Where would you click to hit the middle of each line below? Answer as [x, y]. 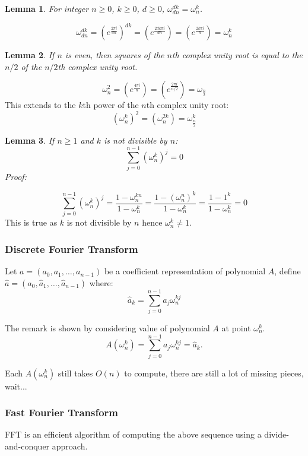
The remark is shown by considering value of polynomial [107, 327]
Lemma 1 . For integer [47, 8]
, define [288, 271]
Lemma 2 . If [30, 55]
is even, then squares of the [115, 55]
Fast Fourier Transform [62, 412]
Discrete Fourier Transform [72, 248]
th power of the [111, 105]
